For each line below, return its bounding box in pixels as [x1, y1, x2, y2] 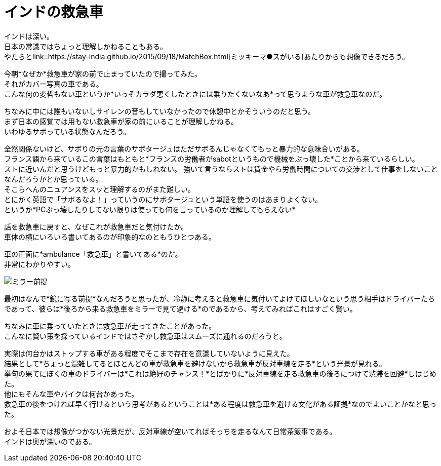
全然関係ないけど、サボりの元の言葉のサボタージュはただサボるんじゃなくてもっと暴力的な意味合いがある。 [4, 144, 364, 153]
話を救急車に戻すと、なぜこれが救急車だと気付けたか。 [4, 222, 188, 231]
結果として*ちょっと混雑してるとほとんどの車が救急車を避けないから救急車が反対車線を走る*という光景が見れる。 [4, 359, 386, 368]
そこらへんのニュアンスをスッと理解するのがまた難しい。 [4, 184, 195, 193]
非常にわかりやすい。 [4, 259, 75, 268]
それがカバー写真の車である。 [4, 79, 103, 88]
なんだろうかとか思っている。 [4, 174, 103, 183]
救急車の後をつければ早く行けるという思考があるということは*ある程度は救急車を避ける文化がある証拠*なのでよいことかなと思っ [4, 399, 437, 408]
